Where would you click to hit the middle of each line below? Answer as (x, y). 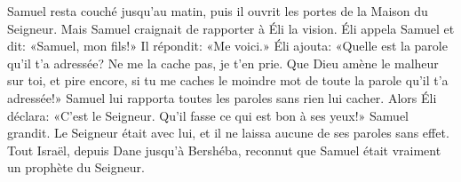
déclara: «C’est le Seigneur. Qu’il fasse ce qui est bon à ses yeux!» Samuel (208, 115)
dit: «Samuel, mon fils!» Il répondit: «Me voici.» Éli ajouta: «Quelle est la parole (227, 46)
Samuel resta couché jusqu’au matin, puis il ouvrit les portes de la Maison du (218, 11)
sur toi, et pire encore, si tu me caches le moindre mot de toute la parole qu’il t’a (228, 80)
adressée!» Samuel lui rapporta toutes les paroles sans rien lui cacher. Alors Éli (222, 97)
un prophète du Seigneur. (76, 167)
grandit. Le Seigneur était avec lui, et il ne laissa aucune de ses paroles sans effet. (228, 133)
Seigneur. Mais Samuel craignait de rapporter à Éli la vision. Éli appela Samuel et (231, 28)
